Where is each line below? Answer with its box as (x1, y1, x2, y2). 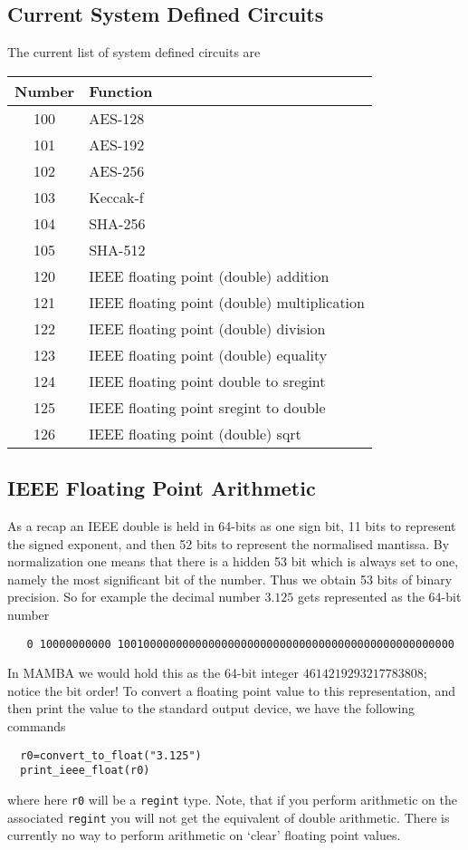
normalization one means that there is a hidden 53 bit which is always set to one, (7, 552, 459, 571)
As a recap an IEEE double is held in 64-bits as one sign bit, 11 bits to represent (7, 517, 456, 535)
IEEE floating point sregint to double (89, 396, 326, 418)
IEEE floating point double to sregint (89, 370, 326, 391)
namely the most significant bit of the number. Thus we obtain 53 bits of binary (7, 569, 453, 588)
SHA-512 (89, 238, 146, 260)
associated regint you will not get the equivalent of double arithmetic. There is (7, 807, 450, 826)
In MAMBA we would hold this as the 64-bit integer (7, 663, 299, 682)
